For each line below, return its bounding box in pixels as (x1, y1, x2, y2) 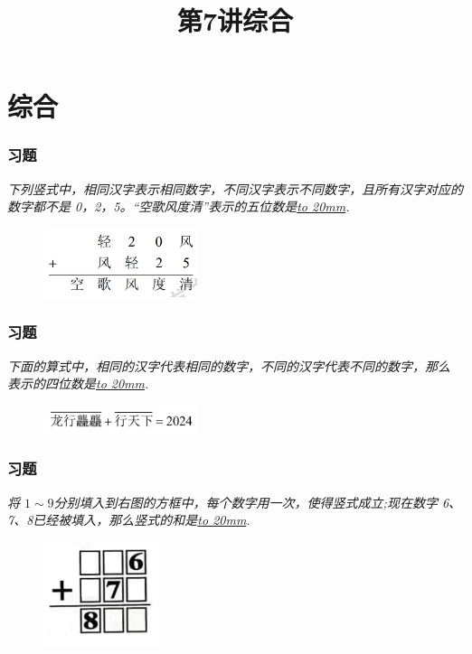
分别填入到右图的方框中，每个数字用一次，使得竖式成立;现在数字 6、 (53, 492, 462, 511)
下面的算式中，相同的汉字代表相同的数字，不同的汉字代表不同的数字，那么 (7, 356, 450, 375)
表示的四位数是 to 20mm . (7, 374, 149, 393)
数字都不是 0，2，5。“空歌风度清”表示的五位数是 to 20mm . (7, 197, 350, 216)
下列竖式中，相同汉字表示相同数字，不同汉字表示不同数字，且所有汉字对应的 (7, 179, 463, 198)
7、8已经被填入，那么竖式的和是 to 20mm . (7, 510, 250, 529)
